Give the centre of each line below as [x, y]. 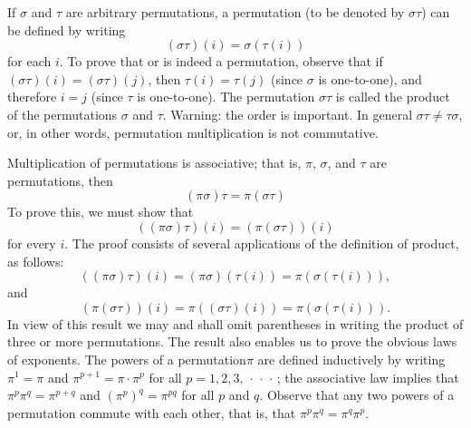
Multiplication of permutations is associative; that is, [154, 163]
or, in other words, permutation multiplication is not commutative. [193, 132]
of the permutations [62, 114]
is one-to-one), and [370, 78]
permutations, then [60, 180]
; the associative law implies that [368, 377]
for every [32, 243]
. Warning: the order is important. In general [288, 114]
